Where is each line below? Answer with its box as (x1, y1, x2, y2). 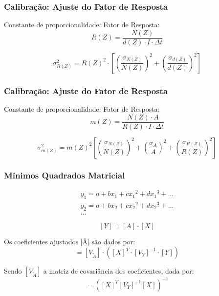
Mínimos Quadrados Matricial (4, 169, 125, 181)
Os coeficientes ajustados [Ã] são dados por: (4, 236, 135, 246)
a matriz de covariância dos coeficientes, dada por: (43, 266, 194, 276)
